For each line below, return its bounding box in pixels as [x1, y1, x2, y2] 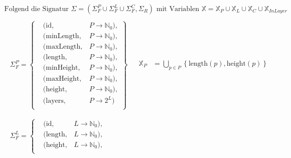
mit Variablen [156, 6, 199, 13]
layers [46, 97, 64, 105]
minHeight [46, 64, 78, 72]
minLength [46, 33, 79, 40]
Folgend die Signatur [4, 6, 69, 13]
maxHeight [46, 75, 80, 82]
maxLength [46, 43, 81, 51]
